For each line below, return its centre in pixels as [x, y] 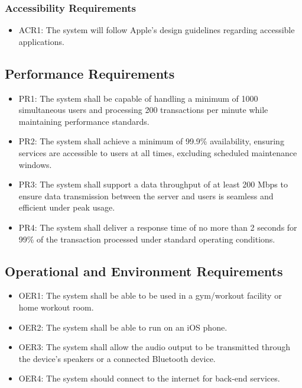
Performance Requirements [90, 73]
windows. [35, 164]
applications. [41, 41]
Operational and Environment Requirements [144, 271]
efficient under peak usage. [67, 207]
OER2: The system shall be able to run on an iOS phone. [123, 327]
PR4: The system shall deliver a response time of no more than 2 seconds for [158, 227]
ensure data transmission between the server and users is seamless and [146, 195]
